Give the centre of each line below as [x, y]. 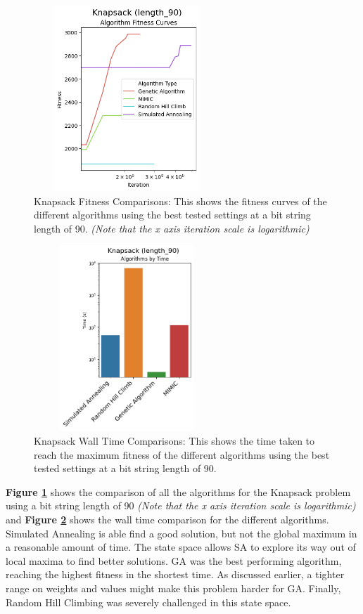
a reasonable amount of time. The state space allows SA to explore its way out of [181, 547]
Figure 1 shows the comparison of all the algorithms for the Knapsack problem [178, 491]
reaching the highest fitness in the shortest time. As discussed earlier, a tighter [175, 574]
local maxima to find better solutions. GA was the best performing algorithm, [174, 560]
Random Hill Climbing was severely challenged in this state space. [148, 602]
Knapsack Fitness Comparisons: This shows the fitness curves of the [180, 201]
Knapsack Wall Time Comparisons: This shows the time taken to [174, 440]
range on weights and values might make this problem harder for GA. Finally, [173, 588]
